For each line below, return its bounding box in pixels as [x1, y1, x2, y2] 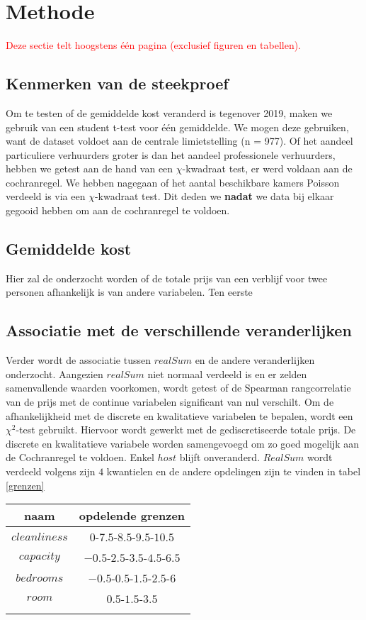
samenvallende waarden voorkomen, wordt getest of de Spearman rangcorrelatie [6, 380, 351, 395]
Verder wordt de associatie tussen [6, 353, 151, 367]
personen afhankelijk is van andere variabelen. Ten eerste [6, 284, 253, 299]
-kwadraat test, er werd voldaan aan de [182, 161, 353, 176]
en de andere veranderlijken [195, 353, 315, 367]
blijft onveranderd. [179, 450, 261, 465]
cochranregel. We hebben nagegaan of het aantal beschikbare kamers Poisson [6, 175, 340, 189]
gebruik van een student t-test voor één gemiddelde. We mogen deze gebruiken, [6, 119, 349, 134]
